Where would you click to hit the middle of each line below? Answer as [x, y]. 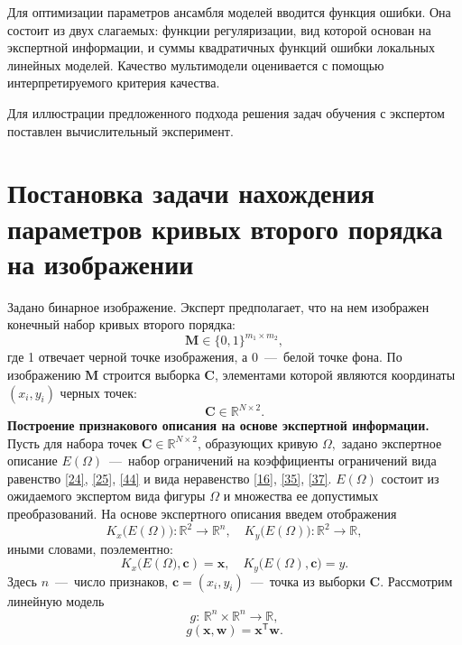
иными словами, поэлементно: [90, 548]
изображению [44, 374]
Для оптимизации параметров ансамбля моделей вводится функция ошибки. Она [229, 12]
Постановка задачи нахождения [191, 193]
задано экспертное [392, 442]
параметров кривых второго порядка [225, 228]
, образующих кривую [258, 442]
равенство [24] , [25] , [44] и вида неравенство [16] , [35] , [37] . [170, 478]
